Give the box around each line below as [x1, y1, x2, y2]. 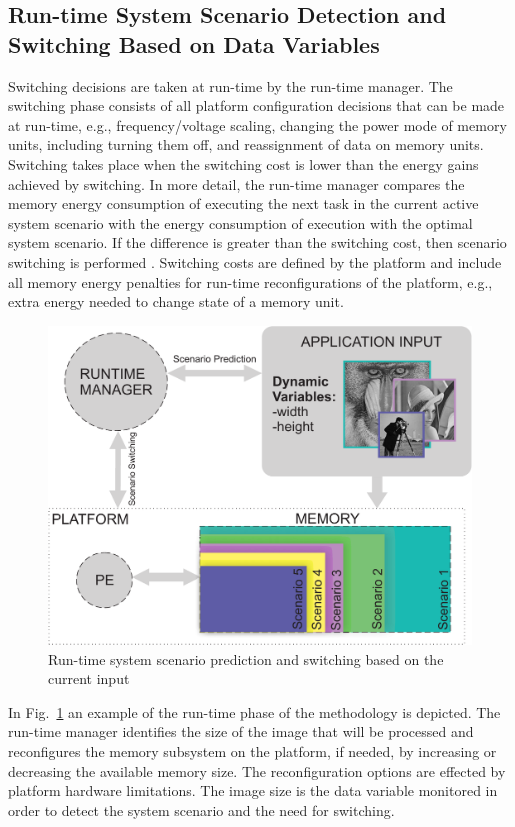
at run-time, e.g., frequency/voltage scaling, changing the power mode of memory [8, 114, 507, 135]
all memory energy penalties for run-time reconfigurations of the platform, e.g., [8, 271, 493, 292]
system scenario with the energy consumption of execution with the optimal [8, 212, 473, 233]
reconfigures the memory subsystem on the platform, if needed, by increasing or [8, 740, 497, 761]
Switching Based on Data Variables [8, 28, 380, 59]
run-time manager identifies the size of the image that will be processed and [8, 721, 474, 742]
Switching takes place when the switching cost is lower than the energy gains [8, 153, 479, 174]
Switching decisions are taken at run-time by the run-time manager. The [8, 75, 453, 96]
